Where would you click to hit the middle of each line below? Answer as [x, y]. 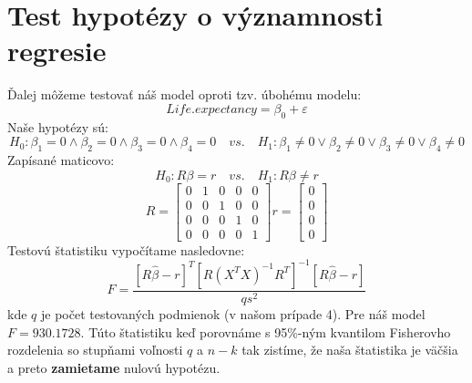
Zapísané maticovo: [61, 160]
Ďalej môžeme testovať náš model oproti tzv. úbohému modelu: [185, 94]
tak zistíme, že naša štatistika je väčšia [350, 350]
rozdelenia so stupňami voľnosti [95, 350]
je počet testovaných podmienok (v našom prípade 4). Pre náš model [233, 313]
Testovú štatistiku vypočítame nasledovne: [126, 249]
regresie [57, 51]
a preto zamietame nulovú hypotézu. [114, 367]
